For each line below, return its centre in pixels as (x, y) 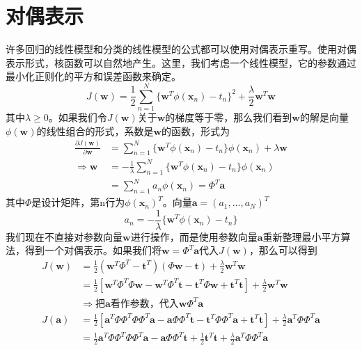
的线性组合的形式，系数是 (95, 130)
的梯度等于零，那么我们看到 (229, 117)
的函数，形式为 (196, 130)
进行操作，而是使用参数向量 (194, 236)
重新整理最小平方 (302, 236)
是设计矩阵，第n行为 (78, 202)
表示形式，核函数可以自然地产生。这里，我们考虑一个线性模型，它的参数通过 (181, 62)
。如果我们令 (78, 117)
